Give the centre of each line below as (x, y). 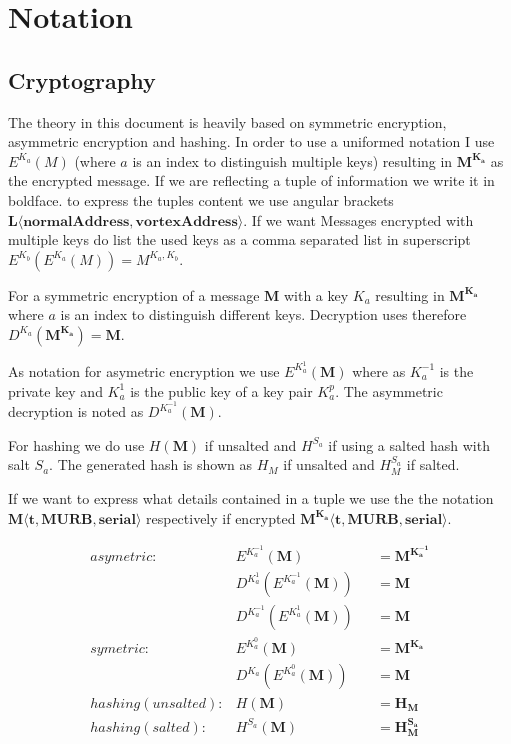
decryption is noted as (76, 411)
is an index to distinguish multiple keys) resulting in (292, 160)
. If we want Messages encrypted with (358, 219)
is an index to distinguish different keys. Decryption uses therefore (263, 314)
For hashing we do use (76, 444)
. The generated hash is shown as (151, 464)
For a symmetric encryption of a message (134, 294)
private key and (55, 390)
